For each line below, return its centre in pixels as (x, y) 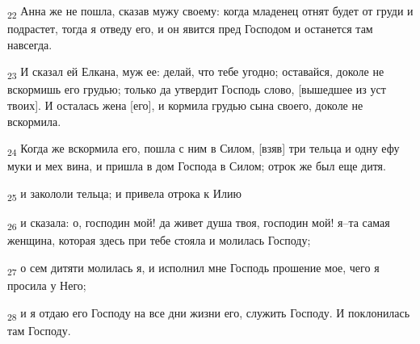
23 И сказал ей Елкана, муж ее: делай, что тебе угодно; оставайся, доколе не (196, 73)
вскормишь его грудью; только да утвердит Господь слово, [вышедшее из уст (197, 89)
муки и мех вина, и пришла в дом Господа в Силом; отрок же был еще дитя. (197, 166)
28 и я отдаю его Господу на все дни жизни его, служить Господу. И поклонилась (209, 313)
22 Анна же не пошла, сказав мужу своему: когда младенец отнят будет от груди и (210, 12)
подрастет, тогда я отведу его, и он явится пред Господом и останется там (190, 29)
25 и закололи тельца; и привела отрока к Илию (124, 194)
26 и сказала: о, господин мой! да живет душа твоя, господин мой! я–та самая (199, 223)
